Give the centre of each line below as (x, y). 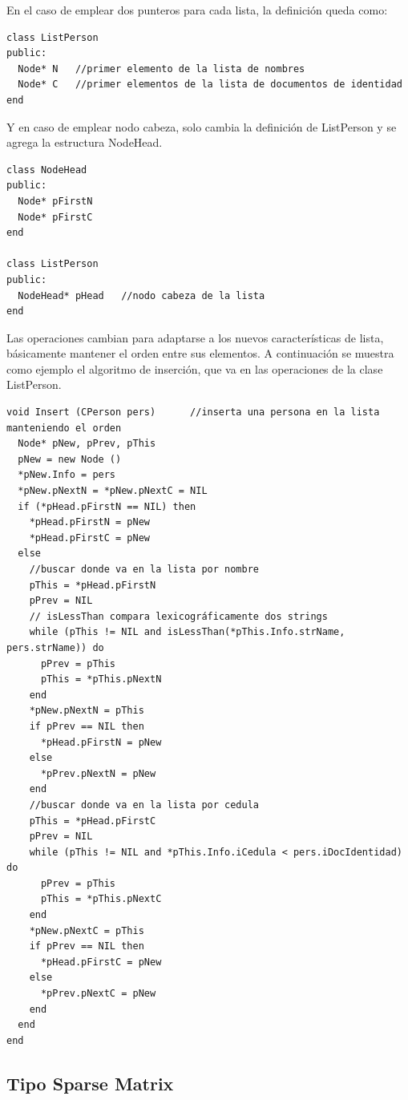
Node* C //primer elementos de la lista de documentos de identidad (210, 85)
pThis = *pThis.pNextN (101, 679)
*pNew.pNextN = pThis (87, 711)
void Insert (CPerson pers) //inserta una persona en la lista (193, 412)
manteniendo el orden (64, 428)
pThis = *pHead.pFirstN (93, 585)
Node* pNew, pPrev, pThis (87, 444)
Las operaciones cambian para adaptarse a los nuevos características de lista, (195, 337)
